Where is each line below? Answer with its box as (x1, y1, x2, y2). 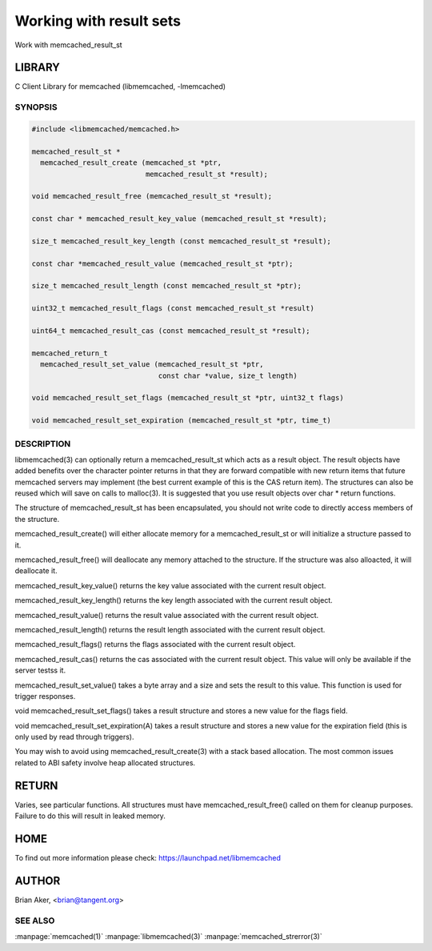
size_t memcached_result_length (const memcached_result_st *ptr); (31, 281, 302, 291)
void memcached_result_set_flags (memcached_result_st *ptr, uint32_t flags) (31, 393, 344, 403)
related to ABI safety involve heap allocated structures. (14, 757, 196, 768)
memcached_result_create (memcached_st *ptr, (40, 158, 222, 167)
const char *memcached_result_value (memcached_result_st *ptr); (31, 259, 294, 268)
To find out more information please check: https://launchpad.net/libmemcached (14, 853, 282, 863)
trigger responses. (14, 691, 76, 700)
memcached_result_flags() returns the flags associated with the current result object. (14, 640, 296, 649)
